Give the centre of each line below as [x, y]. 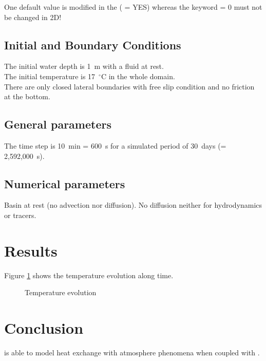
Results [31, 250]
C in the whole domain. [138, 76]
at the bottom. [27, 96]
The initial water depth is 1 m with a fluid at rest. [84, 66]
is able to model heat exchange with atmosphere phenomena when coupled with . [132, 352]
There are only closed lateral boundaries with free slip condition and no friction [129, 86]
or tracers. [20, 215]
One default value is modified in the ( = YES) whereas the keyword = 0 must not [133, 7]
